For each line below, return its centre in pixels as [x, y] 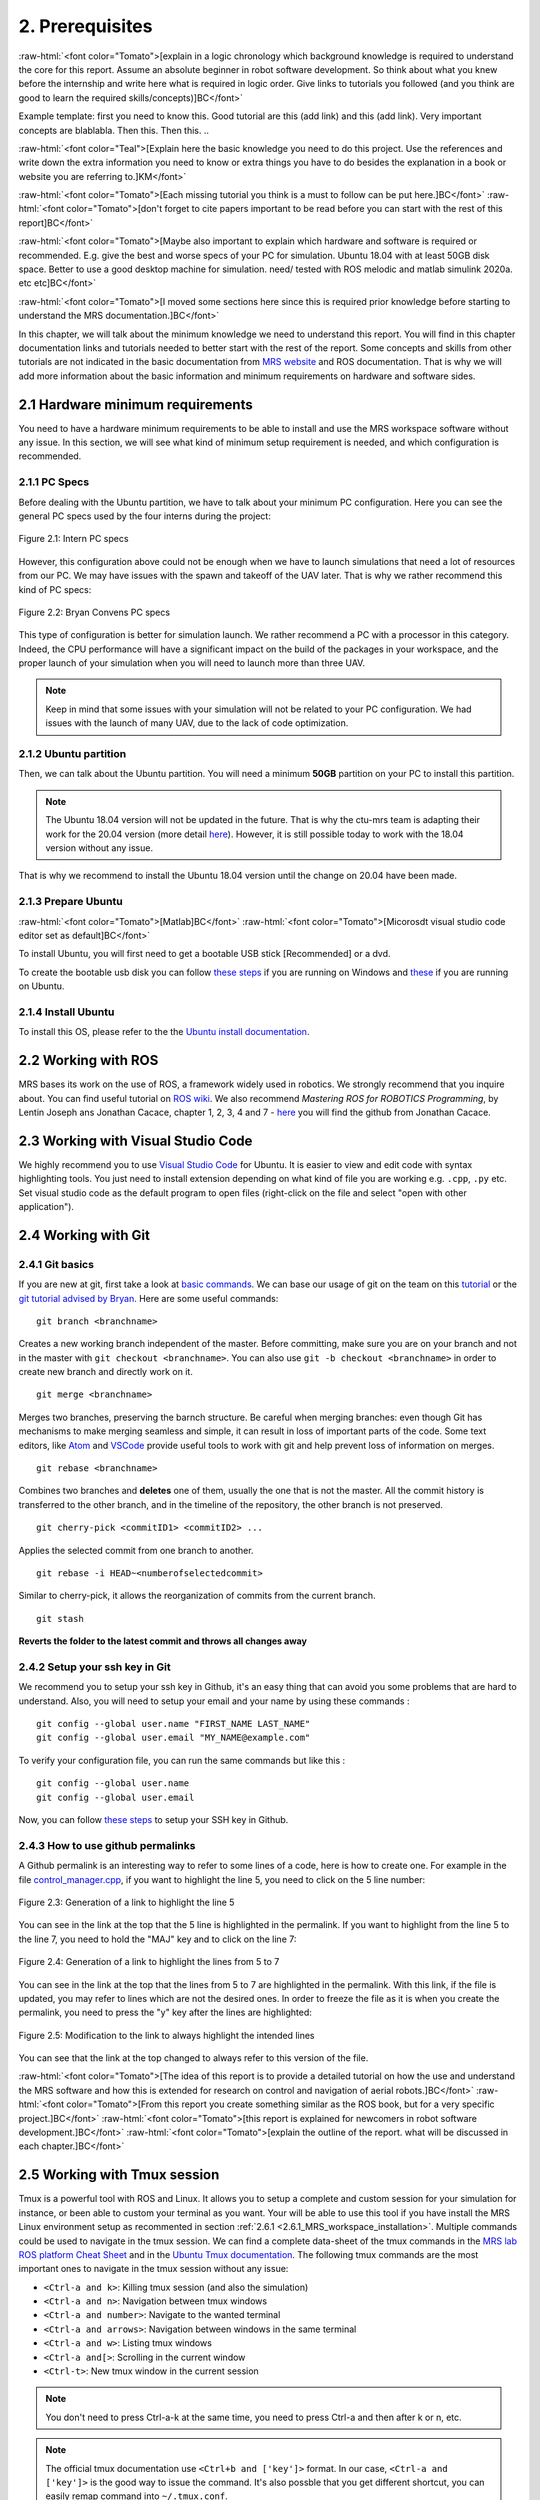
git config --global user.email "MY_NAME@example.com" [173, 1738]
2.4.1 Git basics [56, 1264]
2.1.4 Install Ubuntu [66, 1012]
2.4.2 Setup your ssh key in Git [94, 1667]
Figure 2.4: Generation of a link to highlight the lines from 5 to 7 [149, 1962]
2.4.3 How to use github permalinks [107, 1845]
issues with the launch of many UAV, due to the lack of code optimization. [197, 723]
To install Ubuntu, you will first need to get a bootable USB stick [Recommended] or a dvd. [204, 954]
